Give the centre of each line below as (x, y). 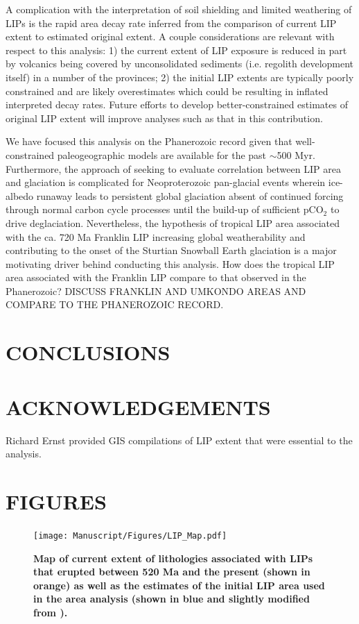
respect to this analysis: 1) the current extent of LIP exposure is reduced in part (176, 50)
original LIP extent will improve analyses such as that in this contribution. (164, 118)
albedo (20, 195)
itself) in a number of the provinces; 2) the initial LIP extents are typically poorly (180, 77)
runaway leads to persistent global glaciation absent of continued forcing (190, 195)
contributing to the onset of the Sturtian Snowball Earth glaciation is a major (171, 250)
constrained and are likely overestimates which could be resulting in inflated (167, 91)
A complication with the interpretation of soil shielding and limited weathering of (179, 9)
